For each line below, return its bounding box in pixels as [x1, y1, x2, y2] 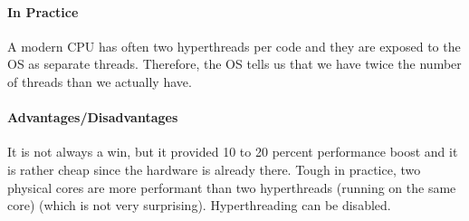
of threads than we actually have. [7, 72, 192, 91]
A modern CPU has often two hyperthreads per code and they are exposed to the [7, 36, 461, 55]
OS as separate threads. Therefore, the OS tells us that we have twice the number [7, 54, 462, 73]
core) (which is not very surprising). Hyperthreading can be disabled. [7, 196, 391, 215]
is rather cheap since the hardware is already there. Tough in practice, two [7, 159, 421, 178]
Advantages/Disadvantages [7, 108, 178, 127]
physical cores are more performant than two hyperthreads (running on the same [7, 178, 456, 197]
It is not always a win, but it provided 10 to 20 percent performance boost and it [7, 142, 458, 161]
